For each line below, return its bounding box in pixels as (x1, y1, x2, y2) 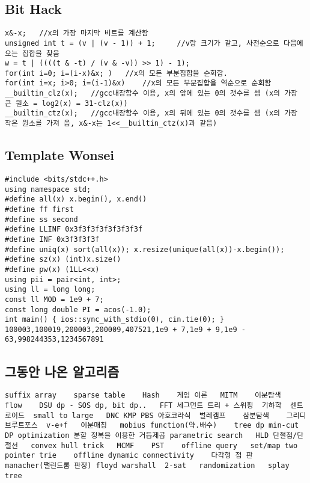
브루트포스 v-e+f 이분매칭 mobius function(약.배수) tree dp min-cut (5, 421, 299, 430)
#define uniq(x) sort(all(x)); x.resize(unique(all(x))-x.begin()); (5, 245, 285, 254)
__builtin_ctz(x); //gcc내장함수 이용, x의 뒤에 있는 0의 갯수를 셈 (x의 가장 (5, 109, 298, 118)
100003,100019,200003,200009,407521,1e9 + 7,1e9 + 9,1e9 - (5, 325, 246, 334)
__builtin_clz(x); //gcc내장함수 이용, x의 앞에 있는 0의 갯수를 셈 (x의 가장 (5, 89, 298, 98)
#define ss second (5, 215, 78, 224)
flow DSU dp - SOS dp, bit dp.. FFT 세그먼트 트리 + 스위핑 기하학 (5, 401, 282, 410)
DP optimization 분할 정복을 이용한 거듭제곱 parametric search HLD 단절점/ (5, 431, 297, 440)
